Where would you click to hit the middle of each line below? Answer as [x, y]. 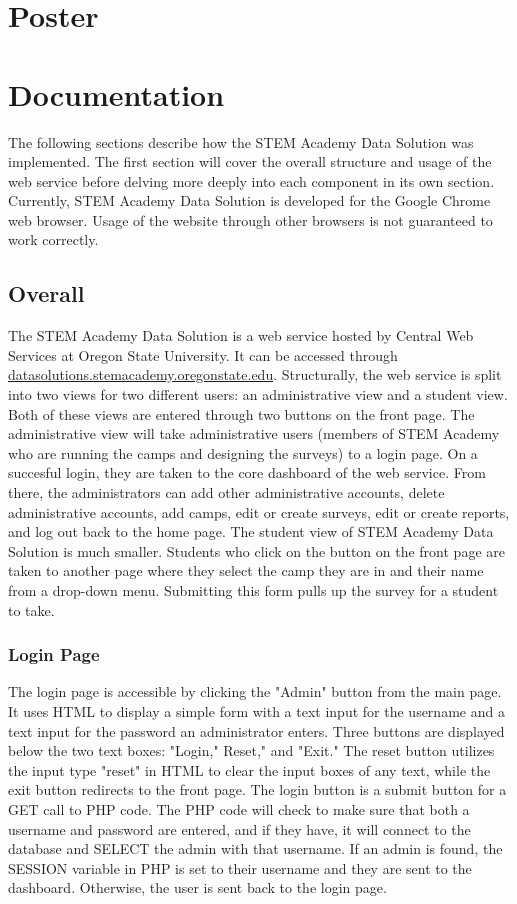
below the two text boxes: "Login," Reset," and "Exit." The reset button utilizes [251, 750]
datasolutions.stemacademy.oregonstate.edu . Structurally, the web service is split [255, 374]
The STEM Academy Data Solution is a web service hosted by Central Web [241, 335]
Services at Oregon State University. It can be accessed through [203, 354]
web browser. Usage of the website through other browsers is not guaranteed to [250, 219]
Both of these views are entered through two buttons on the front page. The [241, 413]
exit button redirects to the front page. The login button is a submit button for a [257, 789]
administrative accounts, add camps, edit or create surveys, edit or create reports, [259, 511]
